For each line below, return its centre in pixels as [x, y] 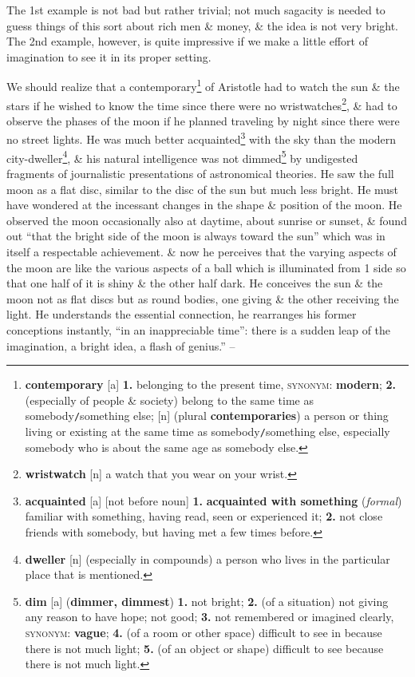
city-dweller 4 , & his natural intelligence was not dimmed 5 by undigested [182, 156]
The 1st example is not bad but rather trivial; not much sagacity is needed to [196, 10]
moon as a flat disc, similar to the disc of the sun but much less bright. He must [203, 189]
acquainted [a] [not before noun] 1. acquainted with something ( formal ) [213, 500]
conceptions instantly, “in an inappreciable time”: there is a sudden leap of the [199, 329]
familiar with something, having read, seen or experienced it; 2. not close [204, 516]
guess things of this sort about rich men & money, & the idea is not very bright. [203, 25]
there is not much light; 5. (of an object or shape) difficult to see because [204, 648]
